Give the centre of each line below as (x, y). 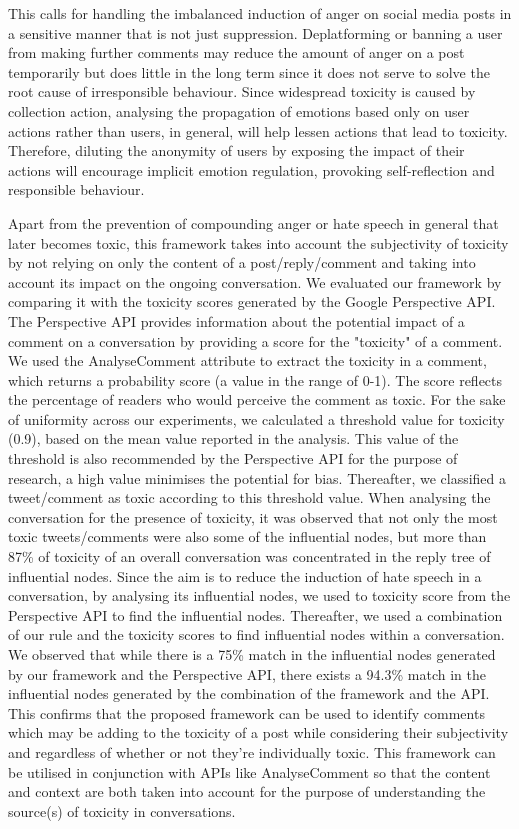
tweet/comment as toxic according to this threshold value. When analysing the (249, 497)
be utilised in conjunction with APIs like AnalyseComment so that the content (249, 771)
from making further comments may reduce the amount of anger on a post (236, 52)
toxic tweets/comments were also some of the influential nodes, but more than (247, 536)
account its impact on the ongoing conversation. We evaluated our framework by (255, 281)
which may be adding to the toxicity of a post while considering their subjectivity (258, 732)
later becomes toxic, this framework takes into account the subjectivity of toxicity (258, 242)
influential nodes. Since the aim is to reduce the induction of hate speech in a (245, 575)
